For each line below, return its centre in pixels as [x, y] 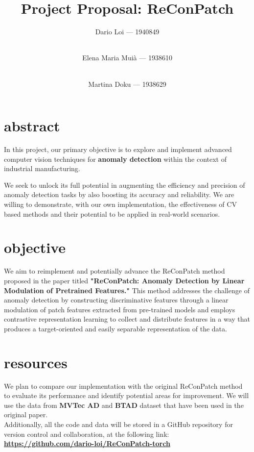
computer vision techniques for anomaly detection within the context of [115, 159]
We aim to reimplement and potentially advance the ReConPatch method [115, 271]
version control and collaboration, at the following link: [87, 434]
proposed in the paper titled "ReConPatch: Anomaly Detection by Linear [124, 280]
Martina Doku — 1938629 [127, 84]
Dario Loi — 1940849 [127, 32]
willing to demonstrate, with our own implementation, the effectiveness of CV [120, 204]
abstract [32, 126]
